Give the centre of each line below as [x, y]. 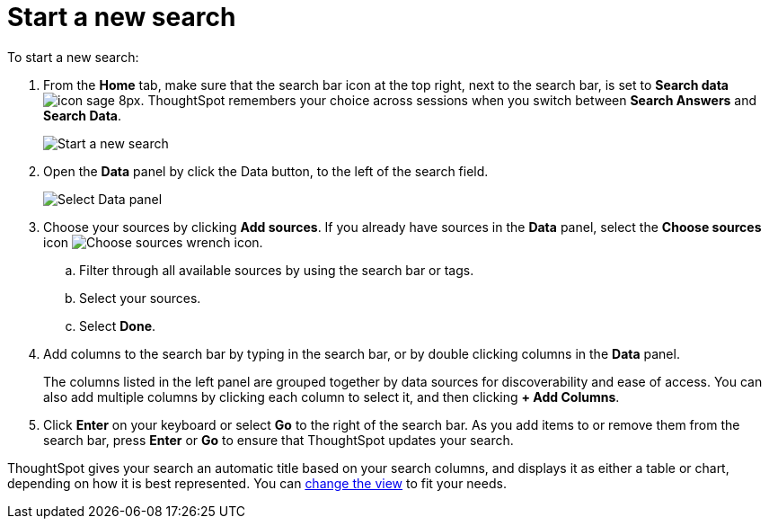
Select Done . [118, 325]
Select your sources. [140, 298]
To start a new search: [73, 57]
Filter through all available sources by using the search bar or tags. [277, 270]
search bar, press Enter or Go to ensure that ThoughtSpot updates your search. [278, 440]
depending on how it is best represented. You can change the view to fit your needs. [257, 483]
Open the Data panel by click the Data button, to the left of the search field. [266, 171]
